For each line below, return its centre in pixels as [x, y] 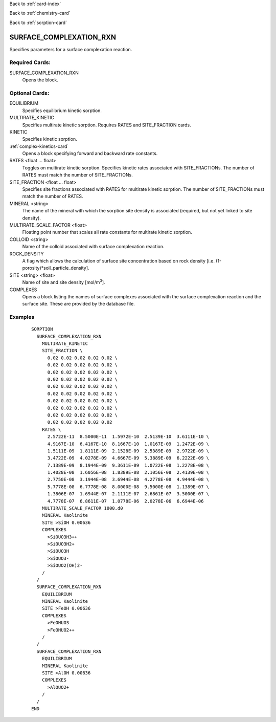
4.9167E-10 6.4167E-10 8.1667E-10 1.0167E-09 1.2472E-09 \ [128, 444]
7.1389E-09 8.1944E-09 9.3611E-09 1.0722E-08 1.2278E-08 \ [128, 465]
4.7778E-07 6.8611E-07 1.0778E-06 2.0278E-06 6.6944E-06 [125, 501]
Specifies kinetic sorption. [50, 139]
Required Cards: [30, 62]
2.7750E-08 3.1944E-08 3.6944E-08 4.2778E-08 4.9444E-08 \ [128, 479]
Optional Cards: [29, 93]
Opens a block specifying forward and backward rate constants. [90, 154]
